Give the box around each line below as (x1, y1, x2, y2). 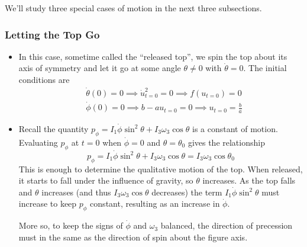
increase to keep (18, 197, 77, 210)
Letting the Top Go (5, 27, 100, 41)
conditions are (18, 73, 70, 85)
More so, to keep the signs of (18, 219, 123, 232)
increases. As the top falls (202, 174, 296, 187)
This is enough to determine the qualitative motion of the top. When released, (18, 162, 303, 175)
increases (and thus (41, 185, 111, 198)
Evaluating (18, 136, 58, 148)
